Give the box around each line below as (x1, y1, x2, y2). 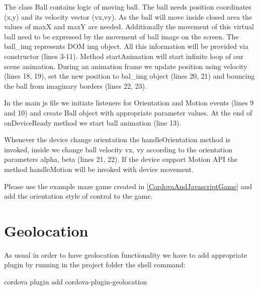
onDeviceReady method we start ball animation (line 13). (4, 117, 182, 128)
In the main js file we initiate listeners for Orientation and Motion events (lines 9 (4, 97, 254, 108)
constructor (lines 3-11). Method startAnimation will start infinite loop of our (4, 50, 244, 61)
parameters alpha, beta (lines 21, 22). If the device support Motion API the (4, 154, 238, 164)
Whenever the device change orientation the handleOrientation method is (4, 134, 230, 145)
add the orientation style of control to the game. (4, 191, 153, 201)
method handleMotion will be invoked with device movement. (4, 163, 194, 174)
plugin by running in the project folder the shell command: (4, 259, 186, 270)
